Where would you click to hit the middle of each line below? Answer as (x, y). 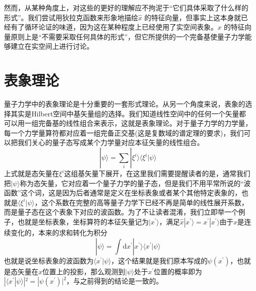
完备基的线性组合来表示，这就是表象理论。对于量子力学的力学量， (145, 123)
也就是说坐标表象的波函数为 (49, 260)
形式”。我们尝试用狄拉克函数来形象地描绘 (71, 17)
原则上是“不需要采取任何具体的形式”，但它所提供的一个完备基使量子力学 (128, 36)
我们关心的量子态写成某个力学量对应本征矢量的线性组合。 (111, 142)
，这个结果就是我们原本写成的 (159, 260)
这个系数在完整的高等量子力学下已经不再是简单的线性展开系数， (145, 202)
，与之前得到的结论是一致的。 (114, 281)
